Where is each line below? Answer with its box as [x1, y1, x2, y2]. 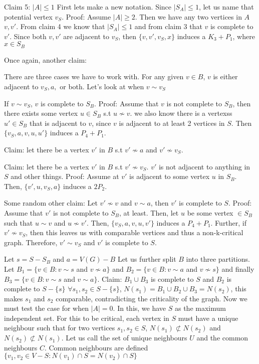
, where [232, 31, 255, 41]
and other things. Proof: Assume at [11, 171, 119, 181]
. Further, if [210, 217, 247, 228]
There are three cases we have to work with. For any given [4, 71, 184, 82]
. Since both [10, 31, 47, 41]
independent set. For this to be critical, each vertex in [4, 312, 169, 323]
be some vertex [187, 207, 233, 218]
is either [213, 71, 238, 82]
